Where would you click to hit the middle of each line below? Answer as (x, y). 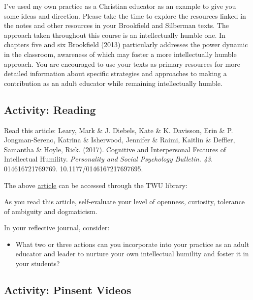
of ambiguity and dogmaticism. (51, 211)
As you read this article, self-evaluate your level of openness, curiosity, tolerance (125, 202)
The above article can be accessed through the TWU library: (96, 185)
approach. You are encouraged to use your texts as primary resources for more (122, 64)
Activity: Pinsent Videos (68, 290)
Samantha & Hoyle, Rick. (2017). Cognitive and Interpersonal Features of (115, 149)
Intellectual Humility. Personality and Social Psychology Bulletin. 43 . (109, 159)
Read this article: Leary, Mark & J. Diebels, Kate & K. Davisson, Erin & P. (119, 130)
